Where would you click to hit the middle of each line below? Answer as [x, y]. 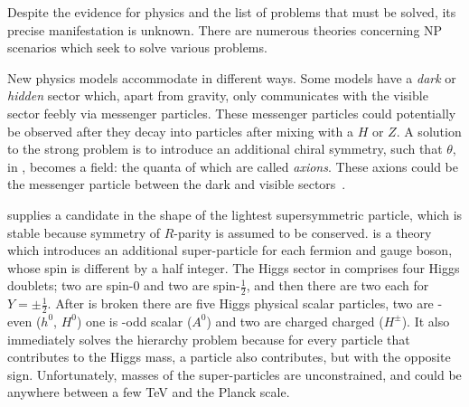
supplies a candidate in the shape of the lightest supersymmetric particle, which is [235, 214]
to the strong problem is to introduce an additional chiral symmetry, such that [225, 149]
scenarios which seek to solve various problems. [137, 47]
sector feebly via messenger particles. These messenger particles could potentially [232, 113]
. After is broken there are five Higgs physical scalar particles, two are [240, 303]
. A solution [429, 131]
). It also [426, 321]
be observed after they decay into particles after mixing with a [180, 131]
